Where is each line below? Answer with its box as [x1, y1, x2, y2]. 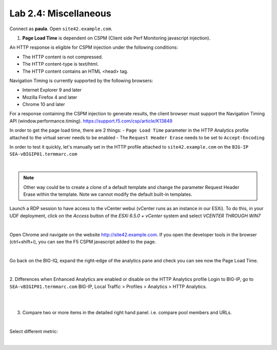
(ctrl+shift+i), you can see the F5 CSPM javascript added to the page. [9, 238, 156, 244]
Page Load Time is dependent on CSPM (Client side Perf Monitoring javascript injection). [22, 35, 211, 41]
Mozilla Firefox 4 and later [22, 94, 77, 100]
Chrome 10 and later [22, 101, 65, 108]
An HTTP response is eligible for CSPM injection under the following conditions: [9, 44, 179, 51]
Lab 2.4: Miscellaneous [9, 8, 111, 19]
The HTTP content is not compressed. [22, 54, 103, 60]
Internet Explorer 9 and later [22, 87, 82, 93]
